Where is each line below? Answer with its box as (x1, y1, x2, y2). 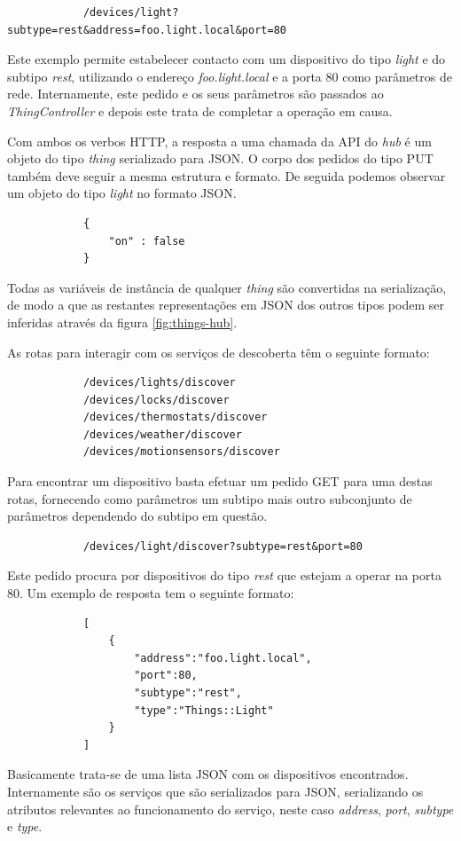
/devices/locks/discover (82, 393, 230, 406)
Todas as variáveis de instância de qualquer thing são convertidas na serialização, (7, 278, 447, 296)
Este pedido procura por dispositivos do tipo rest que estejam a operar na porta (7, 566, 441, 585)
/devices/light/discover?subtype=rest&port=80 (82, 539, 363, 553)
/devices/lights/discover (82, 376, 236, 389)
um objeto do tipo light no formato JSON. (7, 184, 237, 202)
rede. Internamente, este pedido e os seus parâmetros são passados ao (7, 84, 384, 103)
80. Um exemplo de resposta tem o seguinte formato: (7, 584, 294, 602)
